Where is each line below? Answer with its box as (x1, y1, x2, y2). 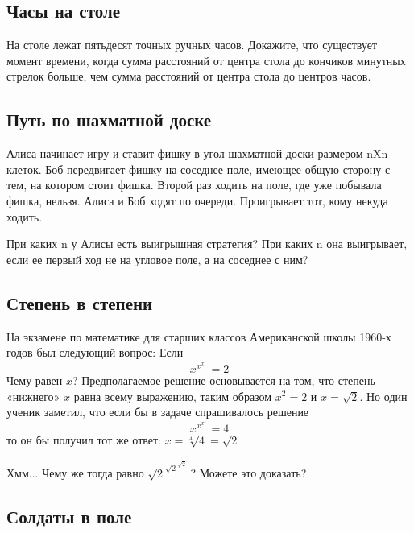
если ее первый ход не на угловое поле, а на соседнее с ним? (6, 250, 308, 267)
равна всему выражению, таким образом (73, 387, 272, 404)
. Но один (359, 387, 408, 404)
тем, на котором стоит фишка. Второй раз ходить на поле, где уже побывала (6, 176, 382, 193)
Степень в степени (6, 290, 153, 315)
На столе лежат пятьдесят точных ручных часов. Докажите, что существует (6, 36, 378, 53)
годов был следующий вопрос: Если (6, 344, 184, 361)
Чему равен (6, 371, 63, 388)
